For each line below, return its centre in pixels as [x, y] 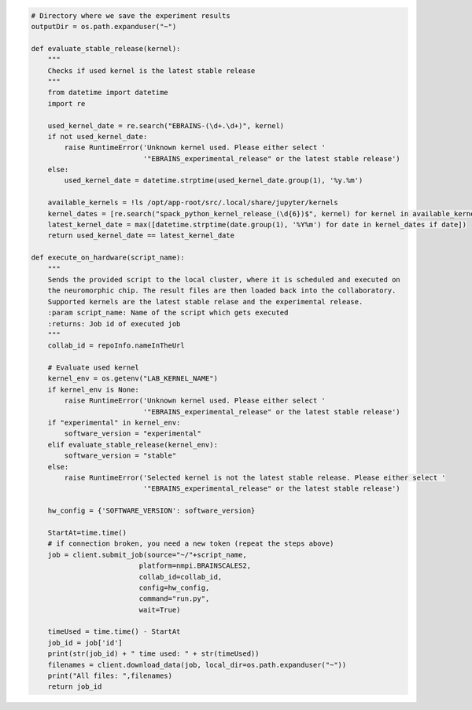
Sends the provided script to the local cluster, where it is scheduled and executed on [224, 280]
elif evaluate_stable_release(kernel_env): [133, 445]
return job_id [75, 687]
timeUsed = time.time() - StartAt [114, 632]
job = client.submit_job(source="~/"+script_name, [147, 555]
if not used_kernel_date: [98, 136]
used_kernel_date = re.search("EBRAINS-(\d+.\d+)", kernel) [166, 125]
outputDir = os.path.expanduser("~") [104, 26]
